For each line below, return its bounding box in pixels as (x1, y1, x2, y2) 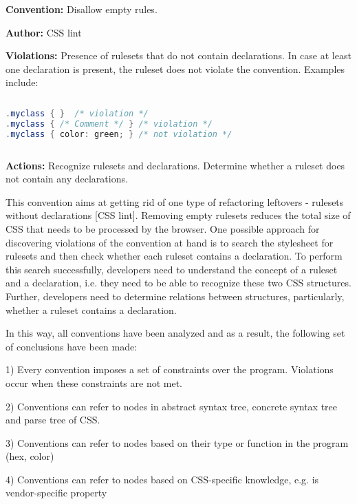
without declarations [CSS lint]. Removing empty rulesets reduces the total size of (6, 208, 351, 222)
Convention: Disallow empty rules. (6, 2, 158, 16)
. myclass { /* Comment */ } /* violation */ (6, 118, 213, 129)
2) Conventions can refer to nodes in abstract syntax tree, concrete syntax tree (6, 399, 338, 413)
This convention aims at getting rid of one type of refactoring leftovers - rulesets (6, 194, 344, 209)
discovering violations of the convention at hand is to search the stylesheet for (6, 235, 334, 249)
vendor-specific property (6, 485, 107, 500)
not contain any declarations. (6, 171, 128, 186)
